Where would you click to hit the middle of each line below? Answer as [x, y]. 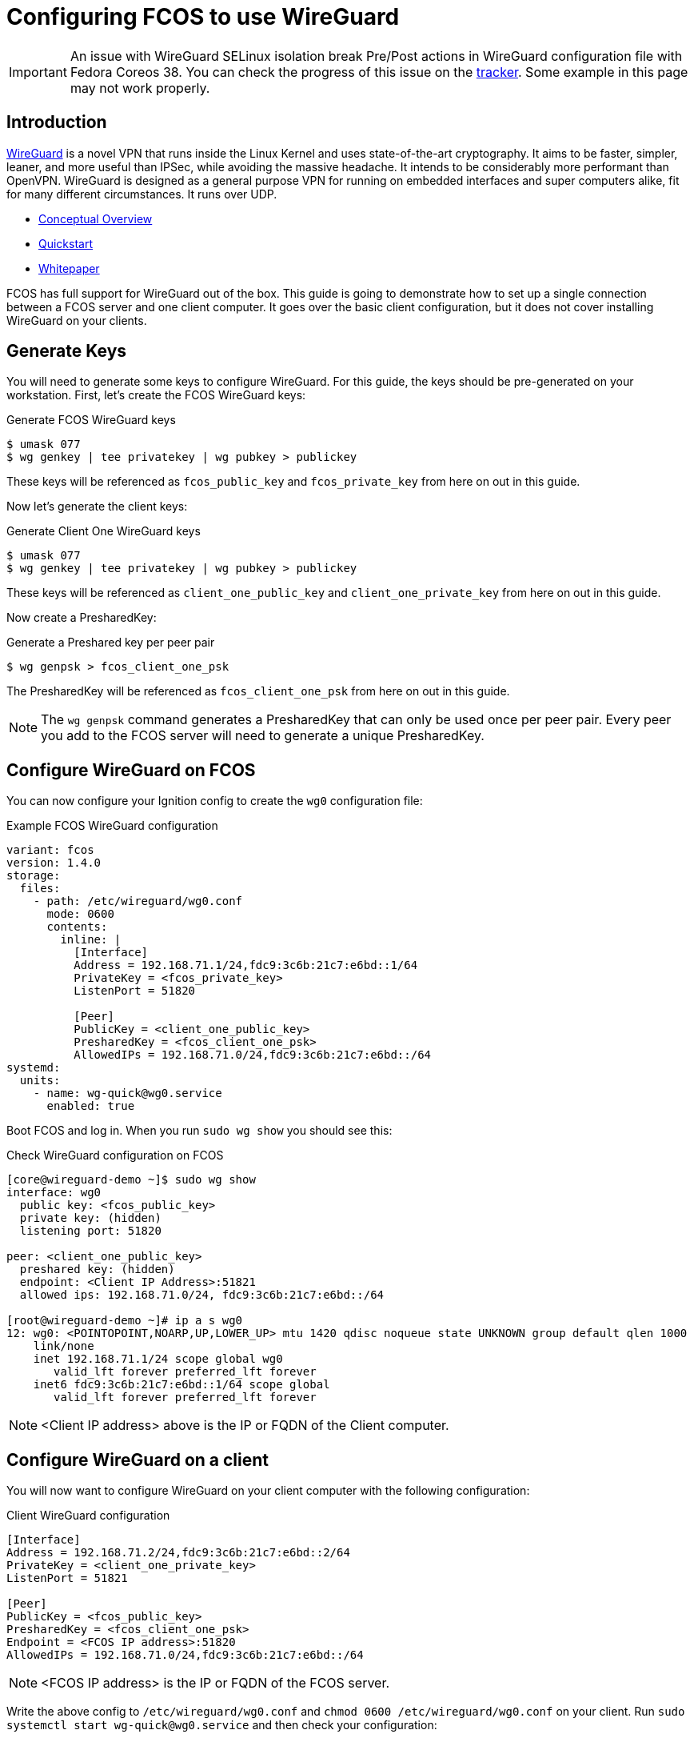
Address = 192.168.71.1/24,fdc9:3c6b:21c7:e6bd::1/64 [246, 965]
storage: [34, 876]
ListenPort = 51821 [67, 1578]
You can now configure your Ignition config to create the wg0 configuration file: [215, 801]
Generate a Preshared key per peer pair [111, 643]
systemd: [34, 1068]
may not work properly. [140, 88]
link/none [64, 1346]
